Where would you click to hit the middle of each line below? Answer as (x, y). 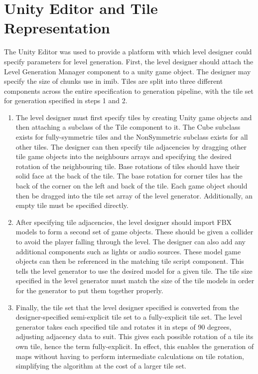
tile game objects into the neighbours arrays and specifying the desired (124, 156)
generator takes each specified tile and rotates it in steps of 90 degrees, (124, 326)
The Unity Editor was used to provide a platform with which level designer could (128, 52)
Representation (57, 28)
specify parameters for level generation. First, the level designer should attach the (129, 61)
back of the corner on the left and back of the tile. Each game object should (131, 186)
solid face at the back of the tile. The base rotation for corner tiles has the (129, 176)
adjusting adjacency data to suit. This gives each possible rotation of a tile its (134, 336)
